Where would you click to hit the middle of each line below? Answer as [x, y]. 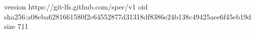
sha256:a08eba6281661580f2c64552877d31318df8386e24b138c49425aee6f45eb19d [128, 16]
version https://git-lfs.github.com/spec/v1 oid [76, 6]
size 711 [16, 26]
